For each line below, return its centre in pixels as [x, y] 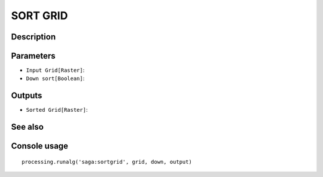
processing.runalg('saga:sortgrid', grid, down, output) [107, 162]
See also [28, 127]
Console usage [40, 146]
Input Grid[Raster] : [55, 70]
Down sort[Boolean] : [55, 78]
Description [33, 37]
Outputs [27, 96]
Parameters [33, 56]
